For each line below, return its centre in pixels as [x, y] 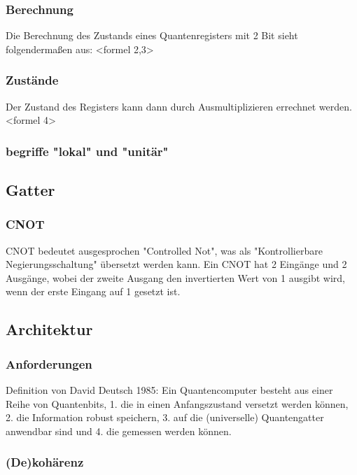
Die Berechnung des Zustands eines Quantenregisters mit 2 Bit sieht [152, 35]
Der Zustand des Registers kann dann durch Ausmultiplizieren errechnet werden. [179, 106]
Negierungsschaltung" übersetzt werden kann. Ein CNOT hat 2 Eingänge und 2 [176, 264]
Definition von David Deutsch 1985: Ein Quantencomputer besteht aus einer [169, 390]
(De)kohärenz [45, 462]
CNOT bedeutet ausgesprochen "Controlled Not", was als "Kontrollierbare [164, 250]
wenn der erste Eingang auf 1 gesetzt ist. [93, 291]
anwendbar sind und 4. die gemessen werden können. [119, 431]
